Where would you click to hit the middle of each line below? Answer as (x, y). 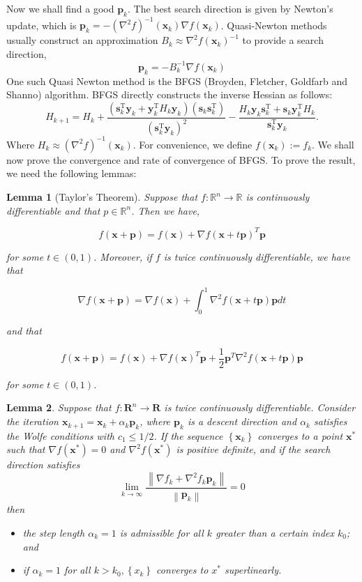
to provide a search (283, 40)
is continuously (278, 197)
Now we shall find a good (60, 8)
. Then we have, (166, 210)
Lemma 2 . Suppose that (59, 407)
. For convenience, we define (193, 144)
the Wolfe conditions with (60, 435)
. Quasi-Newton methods (274, 25)
